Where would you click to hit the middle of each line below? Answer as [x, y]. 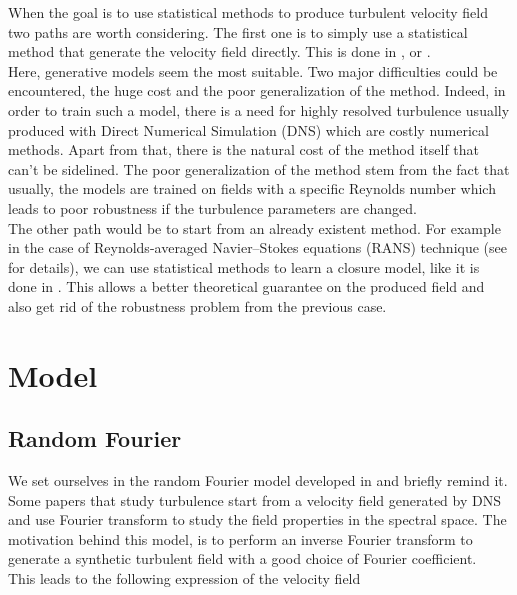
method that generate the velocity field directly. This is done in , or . [219, 51]
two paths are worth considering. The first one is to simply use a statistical [238, 31]
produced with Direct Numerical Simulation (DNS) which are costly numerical [248, 129]
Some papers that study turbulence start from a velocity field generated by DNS [254, 499]
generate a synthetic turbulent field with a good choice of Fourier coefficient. [242, 558]
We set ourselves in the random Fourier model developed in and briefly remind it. [258, 480]
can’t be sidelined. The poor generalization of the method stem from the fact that [259, 168]
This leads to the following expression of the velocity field [184, 578]
